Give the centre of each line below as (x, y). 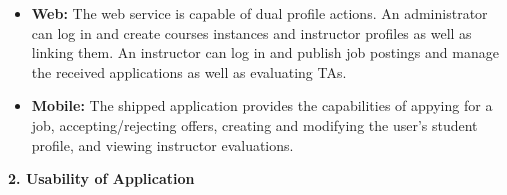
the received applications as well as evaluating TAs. (189, 71)
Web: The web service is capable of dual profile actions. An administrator (259, 13)
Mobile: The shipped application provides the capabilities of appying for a (262, 105)
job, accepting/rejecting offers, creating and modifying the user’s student (254, 124)
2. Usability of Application (101, 178)
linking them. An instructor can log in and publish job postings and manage (265, 52)
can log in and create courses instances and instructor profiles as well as (251, 32)
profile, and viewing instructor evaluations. (162, 144)
